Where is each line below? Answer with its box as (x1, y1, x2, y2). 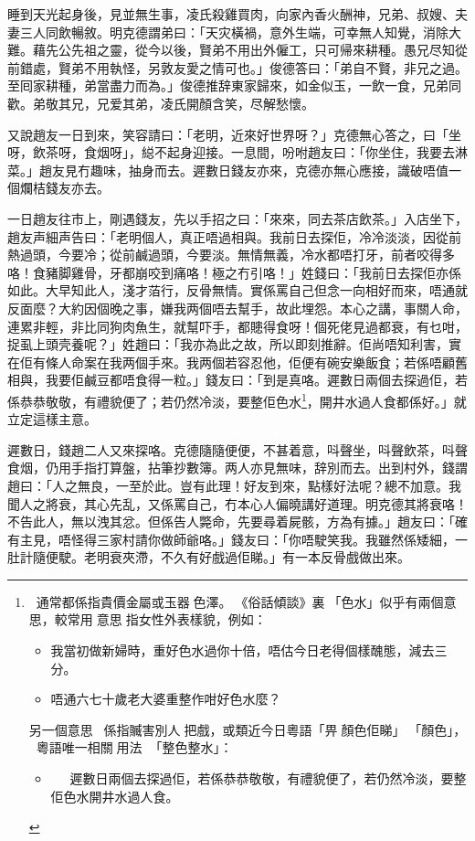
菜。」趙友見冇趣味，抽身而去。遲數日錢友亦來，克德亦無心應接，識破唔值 (7, 160, 449, 179)
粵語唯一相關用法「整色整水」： (36, 738, 233, 757)
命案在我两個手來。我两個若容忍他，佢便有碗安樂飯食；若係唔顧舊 (70, 352, 468, 371)
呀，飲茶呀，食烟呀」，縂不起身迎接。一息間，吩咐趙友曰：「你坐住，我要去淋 (7, 143, 468, 162)
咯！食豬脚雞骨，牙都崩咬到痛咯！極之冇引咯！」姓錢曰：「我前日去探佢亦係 (7, 262, 461, 282)
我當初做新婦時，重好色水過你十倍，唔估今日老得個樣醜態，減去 (50, 641, 435, 660)
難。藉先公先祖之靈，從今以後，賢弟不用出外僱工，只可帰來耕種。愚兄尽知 (7, 40, 455, 59)
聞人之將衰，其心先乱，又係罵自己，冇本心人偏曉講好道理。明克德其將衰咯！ (7, 494, 468, 513)
